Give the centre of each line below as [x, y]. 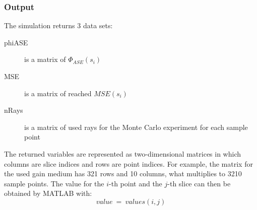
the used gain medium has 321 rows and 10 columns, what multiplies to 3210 [123, 173]
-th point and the [136, 183]
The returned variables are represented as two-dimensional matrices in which [123, 153]
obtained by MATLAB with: [48, 193]
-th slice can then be [199, 183]
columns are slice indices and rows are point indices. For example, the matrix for [128, 163]
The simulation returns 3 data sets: [58, 25]
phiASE [16, 42]
